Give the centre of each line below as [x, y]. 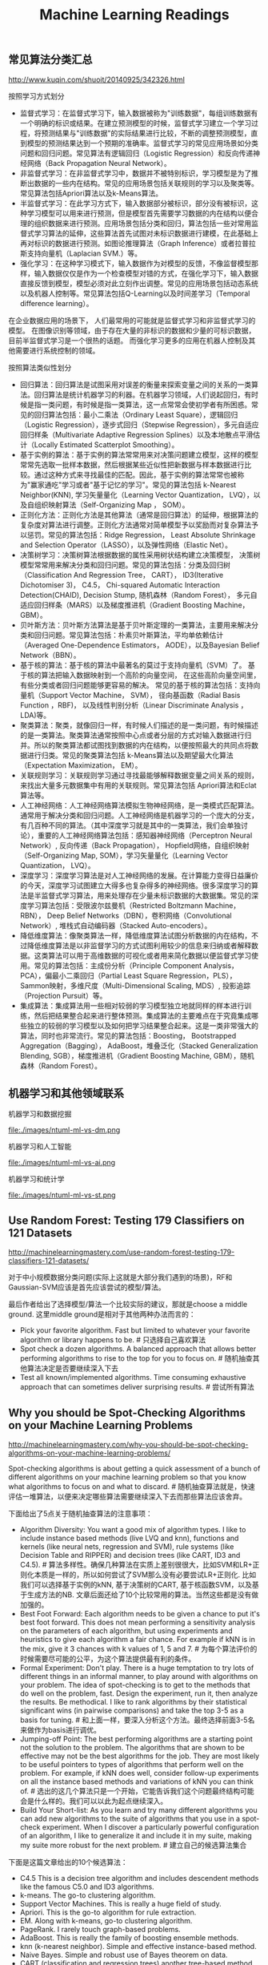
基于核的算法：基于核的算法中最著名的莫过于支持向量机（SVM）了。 [133, 665]
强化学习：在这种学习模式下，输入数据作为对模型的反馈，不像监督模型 [136, 263]
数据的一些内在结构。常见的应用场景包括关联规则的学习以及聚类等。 [146, 183]
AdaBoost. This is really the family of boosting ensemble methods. [129, 1938]
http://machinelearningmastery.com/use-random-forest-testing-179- [122, 1253]
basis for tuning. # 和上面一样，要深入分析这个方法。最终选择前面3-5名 [137, 1720]
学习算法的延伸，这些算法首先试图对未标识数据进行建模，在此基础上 [146, 233]
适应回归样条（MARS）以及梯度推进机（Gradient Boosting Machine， [134, 605]
